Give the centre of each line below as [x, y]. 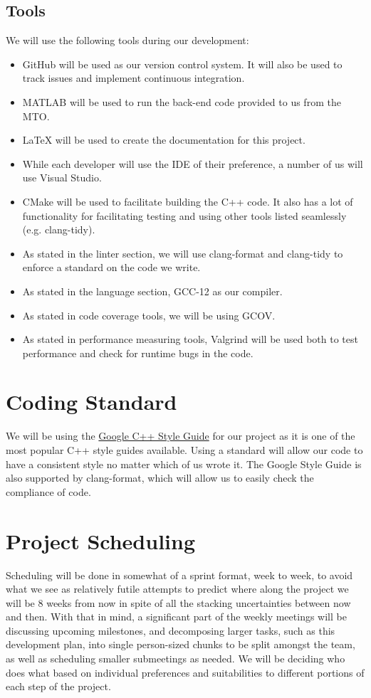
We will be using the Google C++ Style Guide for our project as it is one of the [181, 436]
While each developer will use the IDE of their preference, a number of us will [193, 163]
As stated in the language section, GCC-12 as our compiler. [152, 291]
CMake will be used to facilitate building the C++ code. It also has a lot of [188, 201]
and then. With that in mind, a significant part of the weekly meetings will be [176, 617]
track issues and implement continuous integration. [134, 78]
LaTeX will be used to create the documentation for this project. [164, 140]
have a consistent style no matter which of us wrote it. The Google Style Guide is [184, 464]
